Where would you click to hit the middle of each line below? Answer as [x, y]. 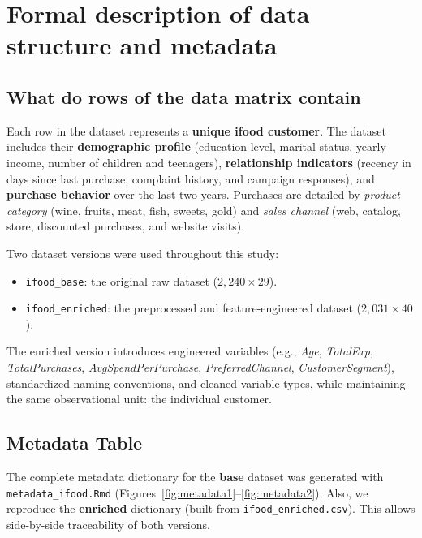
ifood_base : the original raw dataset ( [122, 280]
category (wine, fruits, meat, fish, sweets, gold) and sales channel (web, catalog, [204, 210]
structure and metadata [142, 45]
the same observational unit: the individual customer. [139, 399]
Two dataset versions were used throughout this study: [143, 253]
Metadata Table [75, 443]
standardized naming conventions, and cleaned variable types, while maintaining [206, 383]
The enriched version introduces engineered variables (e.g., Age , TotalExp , [190, 351]
